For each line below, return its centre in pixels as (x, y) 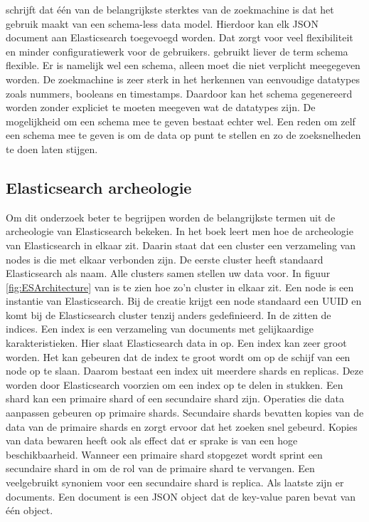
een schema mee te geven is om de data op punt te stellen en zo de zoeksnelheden (183, 135)
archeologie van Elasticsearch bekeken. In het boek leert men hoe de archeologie (180, 231)
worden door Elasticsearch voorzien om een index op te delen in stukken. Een (175, 384)
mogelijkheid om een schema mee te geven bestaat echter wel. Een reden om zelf (181, 121)
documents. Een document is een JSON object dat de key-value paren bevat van (181, 496)
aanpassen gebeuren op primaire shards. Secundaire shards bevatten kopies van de (185, 413)
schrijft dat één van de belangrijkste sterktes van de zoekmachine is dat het (170, 9)
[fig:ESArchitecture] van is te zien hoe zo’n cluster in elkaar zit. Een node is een (180, 287)
